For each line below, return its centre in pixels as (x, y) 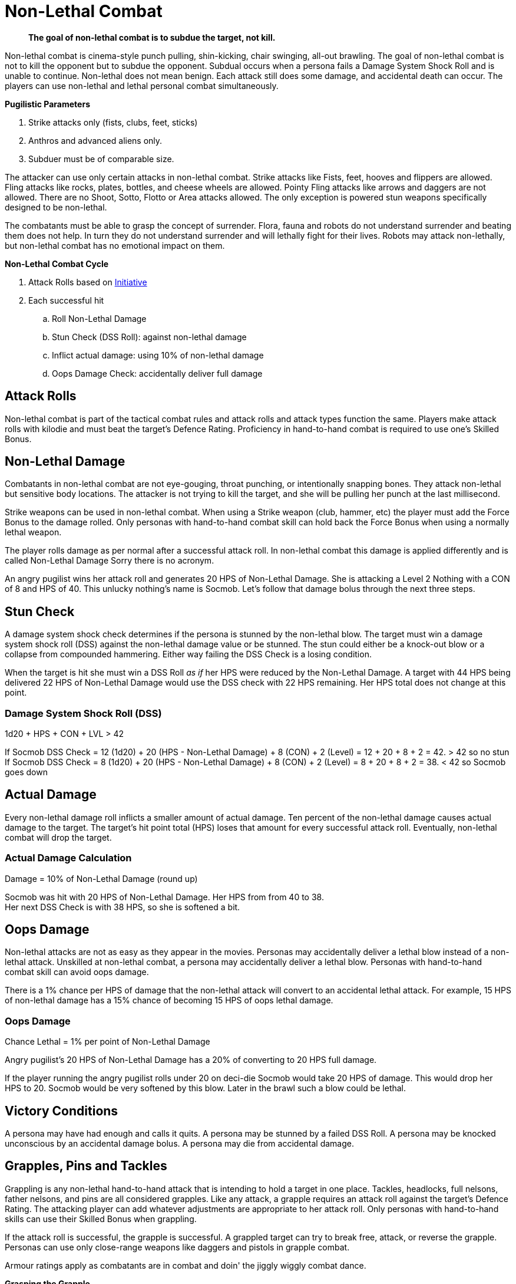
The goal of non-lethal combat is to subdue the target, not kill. (152, 37)
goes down (26, 772)
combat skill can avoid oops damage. (77, 972)
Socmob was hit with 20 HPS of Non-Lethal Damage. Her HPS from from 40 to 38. (164, 897)
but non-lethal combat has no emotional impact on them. (115, 245)
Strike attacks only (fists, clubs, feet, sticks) (113, 122)
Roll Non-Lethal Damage (99, 318)
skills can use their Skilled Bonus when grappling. (101, 1219)
